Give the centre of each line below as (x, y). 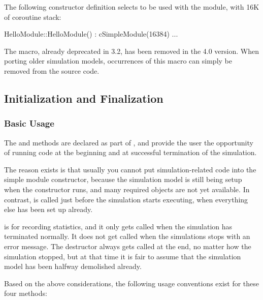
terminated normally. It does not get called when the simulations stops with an (127, 236)
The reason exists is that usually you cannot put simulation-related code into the (130, 169)
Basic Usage (29, 123)
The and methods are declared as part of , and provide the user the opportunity (129, 142)
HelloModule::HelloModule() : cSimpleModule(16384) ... (91, 34)
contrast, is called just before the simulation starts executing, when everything (126, 199)
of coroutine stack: (33, 17)
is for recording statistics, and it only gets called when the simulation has (118, 226)
